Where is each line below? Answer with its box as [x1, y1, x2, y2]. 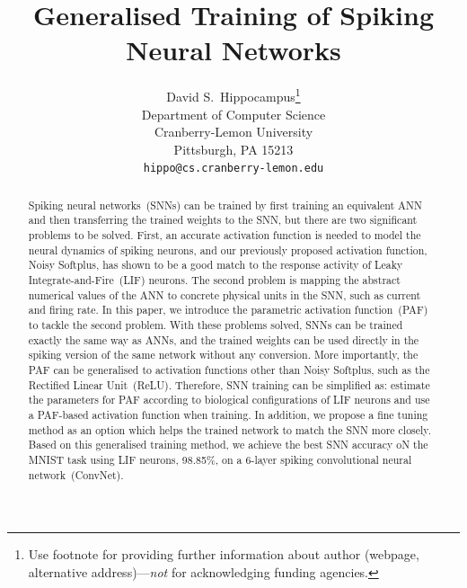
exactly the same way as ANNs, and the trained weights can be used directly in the [28, 332, 419, 347]
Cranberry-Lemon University [154, 122, 313, 141]
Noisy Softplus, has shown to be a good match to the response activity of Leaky [28, 257, 403, 272]
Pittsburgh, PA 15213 [173, 139, 294, 158]
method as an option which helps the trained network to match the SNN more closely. [28, 422, 431, 437]
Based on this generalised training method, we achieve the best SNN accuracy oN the [28, 437, 428, 452]
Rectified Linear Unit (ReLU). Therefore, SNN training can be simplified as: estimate [28, 377, 430, 392]
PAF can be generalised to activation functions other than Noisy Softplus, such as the [28, 362, 430, 378]
